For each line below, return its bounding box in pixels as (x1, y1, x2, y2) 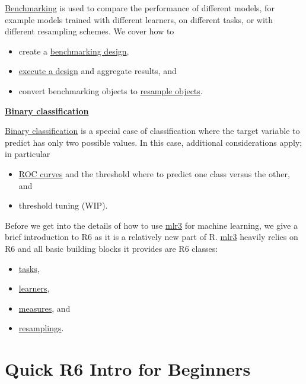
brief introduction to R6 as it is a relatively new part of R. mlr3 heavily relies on (5, 231, 298, 243)
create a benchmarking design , (18, 44, 129, 57)
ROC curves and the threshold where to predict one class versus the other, (18, 167, 290, 180)
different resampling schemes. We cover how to (5, 25, 174, 37)
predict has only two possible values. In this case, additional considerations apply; (5, 136, 302, 148)
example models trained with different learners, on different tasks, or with (5, 13, 273, 25)
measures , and (18, 302, 71, 314)
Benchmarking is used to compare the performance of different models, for (5, 2, 275, 14)
